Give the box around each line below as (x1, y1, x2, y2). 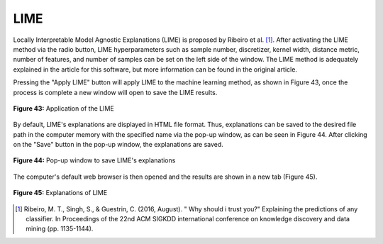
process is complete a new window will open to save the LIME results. (13, 88, 218, 96)
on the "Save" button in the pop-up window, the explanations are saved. (13, 140, 223, 149)
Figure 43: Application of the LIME (13, 104, 115, 113)
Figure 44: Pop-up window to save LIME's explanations (13, 156, 176, 165)
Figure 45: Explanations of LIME (13, 189, 108, 197)
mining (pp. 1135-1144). (26, 224, 94, 233)
